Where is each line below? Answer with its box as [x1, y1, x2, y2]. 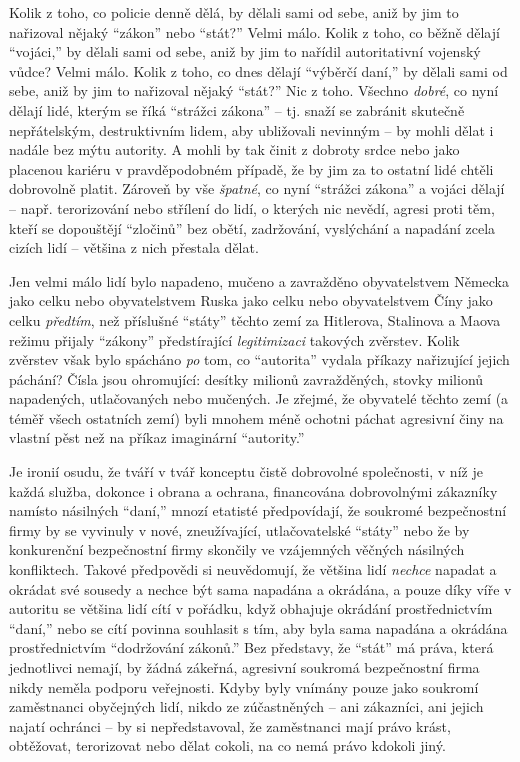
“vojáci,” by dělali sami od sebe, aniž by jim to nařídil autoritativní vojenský [9, 41, 481, 62]
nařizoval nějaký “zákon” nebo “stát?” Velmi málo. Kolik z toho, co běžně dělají [9, 21, 500, 42]
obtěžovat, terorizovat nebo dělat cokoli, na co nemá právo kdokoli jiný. [9, 735, 446, 756]
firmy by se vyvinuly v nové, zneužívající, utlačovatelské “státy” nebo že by [9, 519, 470, 540]
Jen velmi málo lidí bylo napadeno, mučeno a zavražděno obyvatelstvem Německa [9, 270, 509, 291]
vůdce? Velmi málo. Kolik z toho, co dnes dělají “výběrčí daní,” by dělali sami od [9, 60, 508, 81]
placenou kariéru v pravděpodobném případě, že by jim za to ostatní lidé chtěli [9, 158, 494, 179]
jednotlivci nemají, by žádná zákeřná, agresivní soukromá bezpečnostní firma [9, 657, 480, 677]
